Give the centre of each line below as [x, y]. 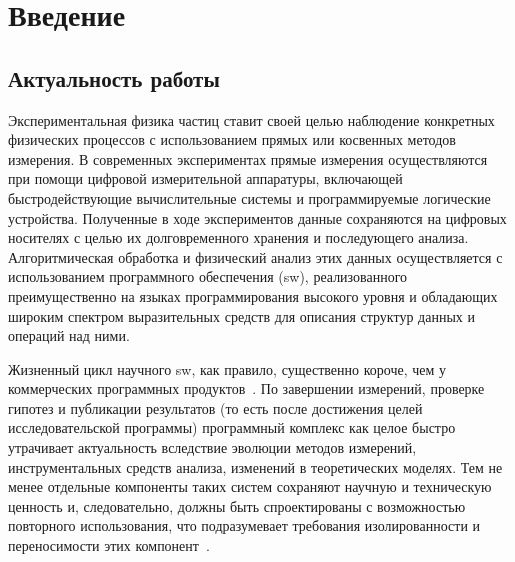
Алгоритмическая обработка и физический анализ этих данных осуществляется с [255, 256]
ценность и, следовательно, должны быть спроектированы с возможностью [237, 505]
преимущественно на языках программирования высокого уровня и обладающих [253, 295]
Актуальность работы [114, 77]
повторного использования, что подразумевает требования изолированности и [244, 525]
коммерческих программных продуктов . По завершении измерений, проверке [246, 388]
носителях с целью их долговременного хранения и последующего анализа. [238, 237]
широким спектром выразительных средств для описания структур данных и [241, 315]
